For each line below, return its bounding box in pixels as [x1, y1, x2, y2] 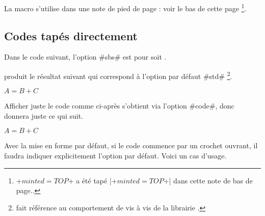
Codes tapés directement [4, 28, 138, 43]
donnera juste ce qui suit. [4, 110, 83, 121]
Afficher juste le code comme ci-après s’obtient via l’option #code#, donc [4, 100, 234, 111]
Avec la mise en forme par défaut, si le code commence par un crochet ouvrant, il [4, 140, 258, 151]
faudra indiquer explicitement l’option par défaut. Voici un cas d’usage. [4, 150, 227, 161]
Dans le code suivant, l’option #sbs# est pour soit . [4, 51, 167, 62]
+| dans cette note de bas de [163, 175, 253, 185]
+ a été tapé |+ [68, 175, 117, 185]
